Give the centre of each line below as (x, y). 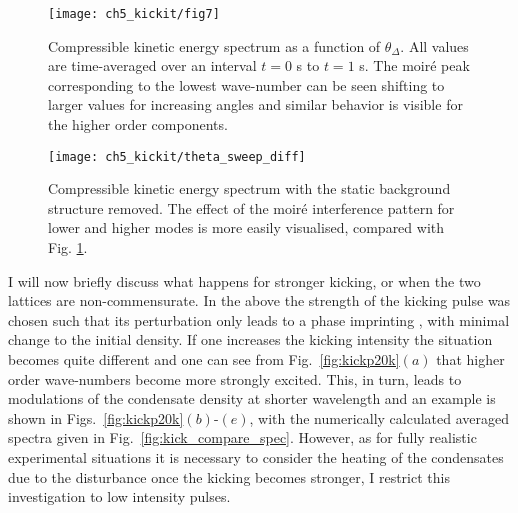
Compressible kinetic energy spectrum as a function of (214, 45)
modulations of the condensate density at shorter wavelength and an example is (252, 398)
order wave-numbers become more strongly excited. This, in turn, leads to (235, 378)
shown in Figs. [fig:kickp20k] (96, 417)
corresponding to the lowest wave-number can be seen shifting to (246, 84)
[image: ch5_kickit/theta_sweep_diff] (177, 156)
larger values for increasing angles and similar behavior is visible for (255, 104)
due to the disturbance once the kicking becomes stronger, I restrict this (229, 476)
